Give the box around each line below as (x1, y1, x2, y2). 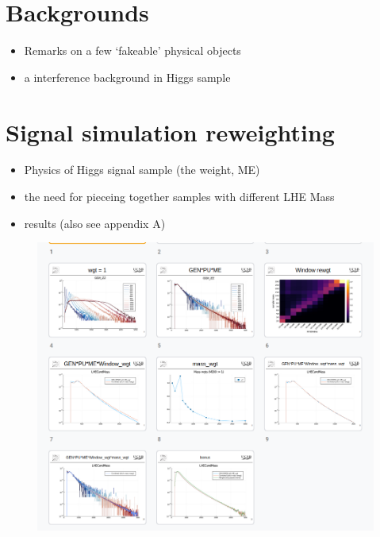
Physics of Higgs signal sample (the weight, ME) (24, 161, 260, 178)
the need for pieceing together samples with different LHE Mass (24, 188, 335, 205)
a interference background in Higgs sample (24, 68, 231, 85)
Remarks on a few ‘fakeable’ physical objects (24, 42, 241, 59)
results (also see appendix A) (24, 214, 166, 231)
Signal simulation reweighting (6, 115, 335, 148)
